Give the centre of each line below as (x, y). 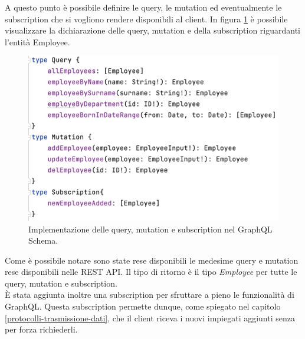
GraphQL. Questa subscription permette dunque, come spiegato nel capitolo (143, 306)
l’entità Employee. (37, 41)
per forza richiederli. (41, 329)
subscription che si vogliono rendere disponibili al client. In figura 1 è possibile (146, 19)
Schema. (43, 240)
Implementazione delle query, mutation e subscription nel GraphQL (150, 229)
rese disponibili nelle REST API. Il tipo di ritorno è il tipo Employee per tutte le (151, 272)
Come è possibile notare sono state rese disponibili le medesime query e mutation (152, 260)
